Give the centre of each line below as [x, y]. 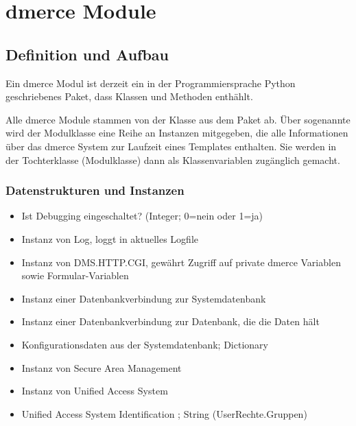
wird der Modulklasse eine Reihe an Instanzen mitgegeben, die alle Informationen [177, 133]
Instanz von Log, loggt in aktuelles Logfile [110, 238]
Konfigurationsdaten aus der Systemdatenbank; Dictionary [145, 344]
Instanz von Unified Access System [95, 391]
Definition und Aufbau [87, 54]
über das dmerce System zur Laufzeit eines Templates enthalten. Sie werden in [171, 146]
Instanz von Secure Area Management [102, 367]
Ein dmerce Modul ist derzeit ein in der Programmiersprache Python [151, 83]
